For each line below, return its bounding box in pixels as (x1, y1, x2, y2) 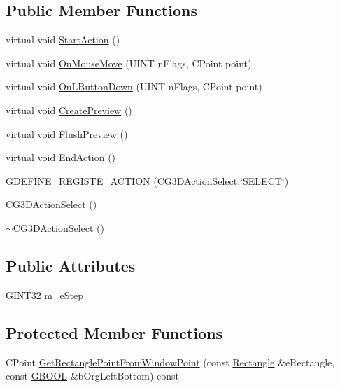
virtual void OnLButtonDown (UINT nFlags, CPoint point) (6, 79, 262, 94)
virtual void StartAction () (6, 32, 120, 47)
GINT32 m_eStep (6, 287, 83, 302)
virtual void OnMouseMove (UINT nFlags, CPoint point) (6, 55, 252, 70)
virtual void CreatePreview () (6, 102, 132, 117)
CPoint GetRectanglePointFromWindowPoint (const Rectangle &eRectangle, (6, 354, 335, 369)
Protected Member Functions (6, 321, 223, 343)
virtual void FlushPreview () (6, 126, 128, 141)
